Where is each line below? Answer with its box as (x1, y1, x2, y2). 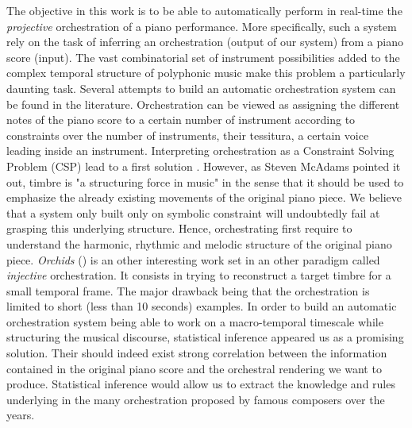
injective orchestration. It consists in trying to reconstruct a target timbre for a (6, 267, 391, 283)
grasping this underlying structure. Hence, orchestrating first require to (6, 220, 352, 237)
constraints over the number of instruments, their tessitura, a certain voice (6, 126, 369, 143)
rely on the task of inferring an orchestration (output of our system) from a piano (6, 33, 403, 50)
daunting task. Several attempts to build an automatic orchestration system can (6, 79, 396, 96)
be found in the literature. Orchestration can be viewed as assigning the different (6, 95, 400, 112)
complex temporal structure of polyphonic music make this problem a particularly (6, 64, 406, 81)
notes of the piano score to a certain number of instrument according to (6, 111, 356, 128)
